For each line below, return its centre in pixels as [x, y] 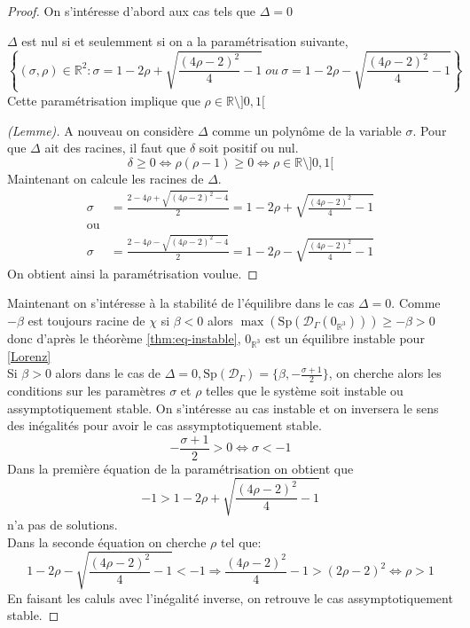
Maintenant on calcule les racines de [106, 178]
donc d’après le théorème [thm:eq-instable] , [124, 338]
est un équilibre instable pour [345, 338]
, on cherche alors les [385, 373]
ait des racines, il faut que [115, 148]
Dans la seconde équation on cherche [107, 542]
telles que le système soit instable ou [305, 390]
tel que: [241, 542]
